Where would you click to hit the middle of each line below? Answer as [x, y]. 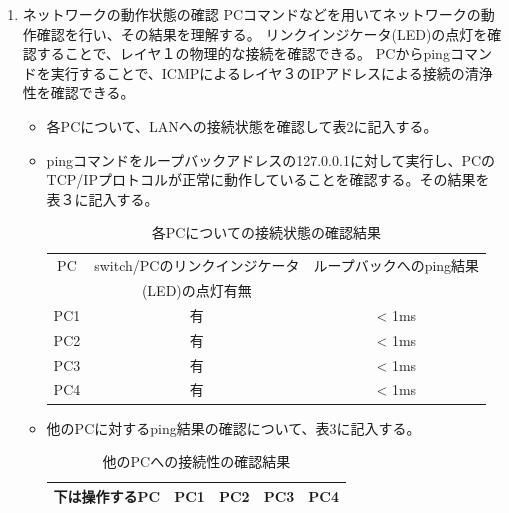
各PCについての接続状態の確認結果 [266, 232]
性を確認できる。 [78, 92]
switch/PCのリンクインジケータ [197, 265]
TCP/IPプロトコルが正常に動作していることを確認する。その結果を [268, 179]
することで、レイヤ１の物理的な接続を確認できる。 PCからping [243, 53]
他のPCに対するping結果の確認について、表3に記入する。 [233, 427]
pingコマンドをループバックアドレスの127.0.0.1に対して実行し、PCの [271, 159]
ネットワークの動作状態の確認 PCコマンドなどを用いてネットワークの [251, 14]
